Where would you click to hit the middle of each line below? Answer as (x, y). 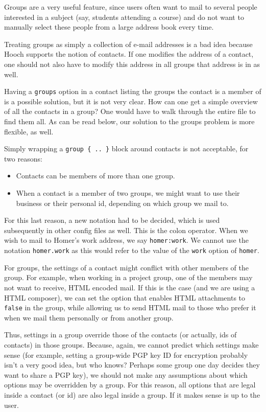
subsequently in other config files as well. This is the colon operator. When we (126, 230)
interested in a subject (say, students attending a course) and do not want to (124, 17)
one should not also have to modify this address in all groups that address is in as (132, 64)
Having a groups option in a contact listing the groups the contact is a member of (133, 91)
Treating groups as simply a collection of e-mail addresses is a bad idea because (128, 44)
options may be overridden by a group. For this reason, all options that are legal (130, 385)
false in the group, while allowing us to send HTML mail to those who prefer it (130, 307)
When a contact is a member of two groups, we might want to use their (128, 193)
